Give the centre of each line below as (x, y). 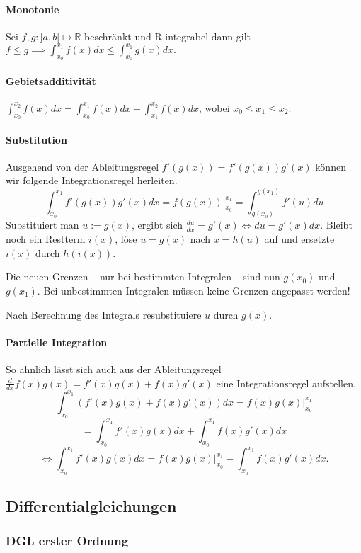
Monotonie (33, 9)
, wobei (214, 107)
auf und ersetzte (299, 239)
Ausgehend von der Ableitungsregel (82, 166)
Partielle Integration (57, 342)
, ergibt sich (157, 225)
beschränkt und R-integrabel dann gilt (167, 36)
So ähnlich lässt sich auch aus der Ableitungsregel (114, 369)
